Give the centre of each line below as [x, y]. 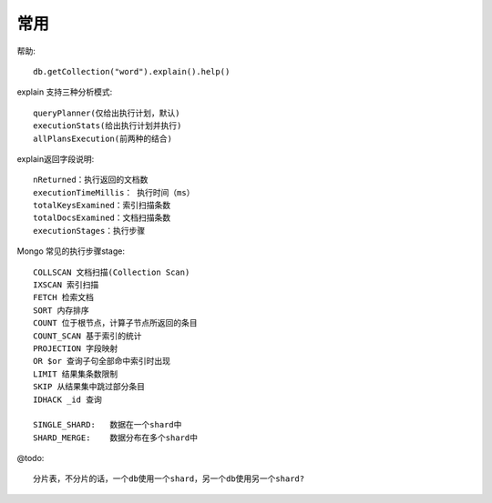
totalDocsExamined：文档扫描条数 [102, 218]
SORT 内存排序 [61, 310]
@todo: [31, 458]
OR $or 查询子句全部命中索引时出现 [102, 361]
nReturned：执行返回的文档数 [91, 180]
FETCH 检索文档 [64, 297]
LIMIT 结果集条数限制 [76, 374]
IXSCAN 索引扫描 [66, 285]
